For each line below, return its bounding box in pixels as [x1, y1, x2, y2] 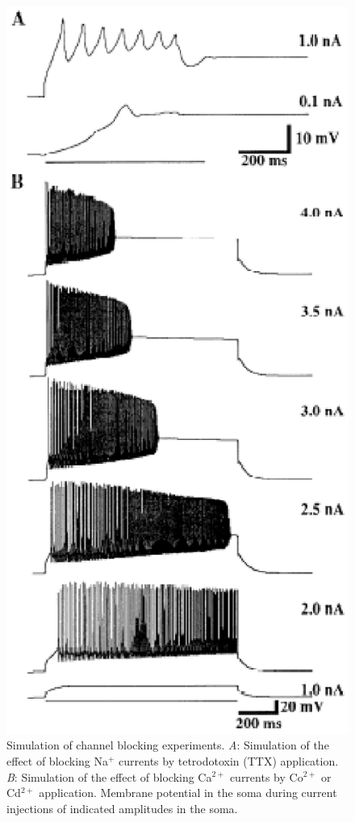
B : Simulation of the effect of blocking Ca [6, 768, 212, 785]
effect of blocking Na [6, 752, 108, 769]
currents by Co [229, 768, 303, 785]
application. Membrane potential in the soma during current [39, 784, 337, 801]
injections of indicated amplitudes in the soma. [6, 799, 238, 816]
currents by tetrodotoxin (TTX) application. [119, 752, 339, 769]
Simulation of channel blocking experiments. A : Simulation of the [6, 736, 329, 753]
